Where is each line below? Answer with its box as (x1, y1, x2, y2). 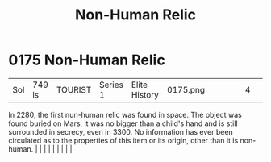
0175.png (166, 84, 206, 95)
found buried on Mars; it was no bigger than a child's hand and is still (8, 118, 238, 128)
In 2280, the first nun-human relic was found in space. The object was (8, 110, 242, 119)
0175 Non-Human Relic (8, 51, 165, 69)
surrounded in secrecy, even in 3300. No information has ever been (8, 127, 234, 136)
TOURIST (56, 84, 92, 95)
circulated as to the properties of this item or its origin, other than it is (8, 135, 239, 145)
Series (99, 79, 123, 90)
